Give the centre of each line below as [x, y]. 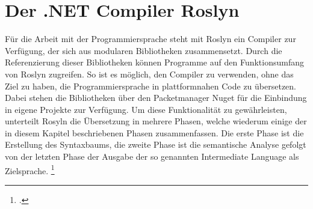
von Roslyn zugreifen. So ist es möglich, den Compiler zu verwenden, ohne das [149, 74]
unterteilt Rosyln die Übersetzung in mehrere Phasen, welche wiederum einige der [156, 121]
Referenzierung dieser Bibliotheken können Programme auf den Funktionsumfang [155, 62]
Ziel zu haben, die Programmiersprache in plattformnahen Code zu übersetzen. [150, 86]
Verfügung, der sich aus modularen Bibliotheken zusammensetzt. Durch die [144, 50]
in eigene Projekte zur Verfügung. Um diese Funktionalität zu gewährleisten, [146, 109]
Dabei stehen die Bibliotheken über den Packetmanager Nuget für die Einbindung [156, 98]
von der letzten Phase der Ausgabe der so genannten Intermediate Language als [152, 156]
